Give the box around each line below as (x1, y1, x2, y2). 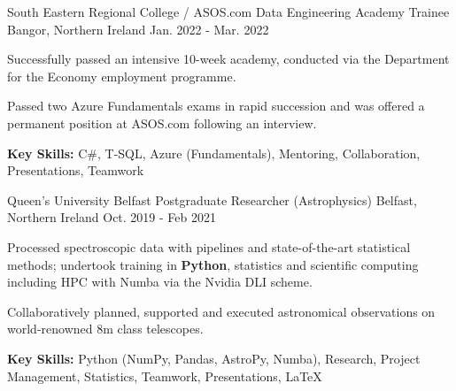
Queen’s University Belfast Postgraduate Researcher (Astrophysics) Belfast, (7, 190, 417, 209)
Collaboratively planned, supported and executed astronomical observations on (7, 302, 436, 320)
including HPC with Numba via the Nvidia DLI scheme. (7, 272, 313, 291)
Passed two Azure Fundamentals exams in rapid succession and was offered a (7, 96, 425, 115)
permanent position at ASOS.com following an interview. (7, 113, 317, 132)
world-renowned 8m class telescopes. (7, 319, 204, 338)
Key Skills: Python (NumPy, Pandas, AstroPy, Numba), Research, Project (7, 349, 421, 367)
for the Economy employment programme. (7, 66, 236, 85)
